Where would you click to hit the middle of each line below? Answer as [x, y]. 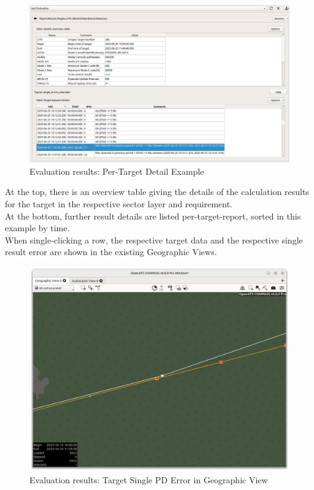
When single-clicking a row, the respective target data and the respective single [154, 239]
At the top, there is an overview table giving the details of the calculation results [157, 192]
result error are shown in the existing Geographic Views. [111, 252]
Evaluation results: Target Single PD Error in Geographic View [149, 479]
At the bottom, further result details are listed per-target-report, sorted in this [153, 216]
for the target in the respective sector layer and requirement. [119, 203]
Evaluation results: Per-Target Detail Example [117, 171]
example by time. [37, 228]
